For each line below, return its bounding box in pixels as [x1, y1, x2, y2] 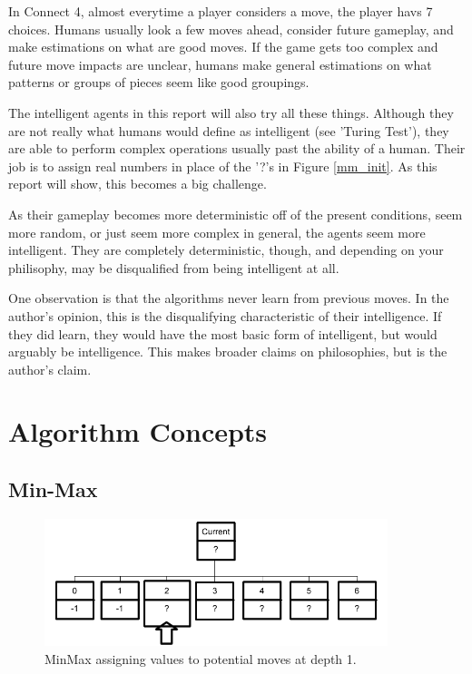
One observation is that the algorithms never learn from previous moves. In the [8, 288, 449, 308]
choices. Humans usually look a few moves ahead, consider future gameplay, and [8, 19, 454, 38]
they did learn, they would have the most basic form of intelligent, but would [8, 324, 438, 343]
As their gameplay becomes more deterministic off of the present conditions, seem [8, 204, 463, 223]
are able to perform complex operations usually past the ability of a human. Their [8, 139, 466, 158]
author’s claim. [8, 359, 92, 378]
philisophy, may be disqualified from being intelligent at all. [8, 258, 339, 277]
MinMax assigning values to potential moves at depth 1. [44, 649, 357, 668]
